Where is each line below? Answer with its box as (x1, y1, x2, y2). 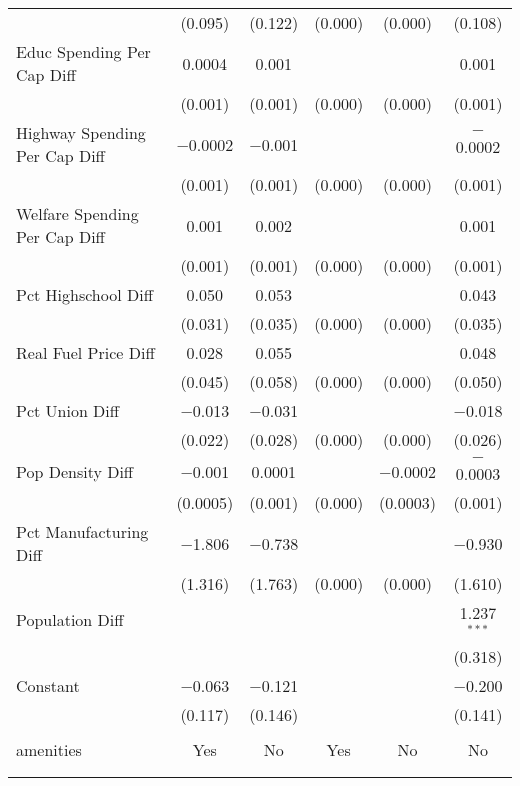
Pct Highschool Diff (16, 283, 153, 306)
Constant (16, 673, 80, 697)
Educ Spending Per (16, 40, 151, 63)
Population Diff (16, 608, 124, 632)
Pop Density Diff (16, 459, 134, 483)
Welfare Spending (16, 202, 139, 225)
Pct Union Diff (16, 399, 120, 422)
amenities (16, 737, 82, 761)
